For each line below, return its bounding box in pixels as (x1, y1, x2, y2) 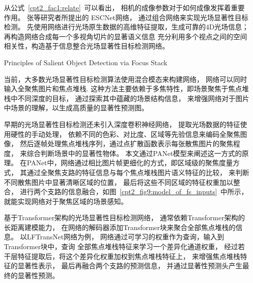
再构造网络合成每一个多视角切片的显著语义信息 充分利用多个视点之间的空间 (4, 31, 247, 41)
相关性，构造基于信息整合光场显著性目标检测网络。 (4, 41, 169, 51)
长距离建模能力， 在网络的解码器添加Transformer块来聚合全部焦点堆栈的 (4, 222, 236, 232)
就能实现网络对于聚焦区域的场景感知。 (4, 196, 128, 206)
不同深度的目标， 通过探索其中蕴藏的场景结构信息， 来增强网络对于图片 (17, 93, 250, 103)
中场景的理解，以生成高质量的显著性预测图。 (4, 103, 148, 113)
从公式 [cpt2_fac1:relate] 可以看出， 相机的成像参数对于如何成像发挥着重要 (4, 2, 245, 12)
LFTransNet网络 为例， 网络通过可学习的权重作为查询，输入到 (27, 232, 225, 242)
